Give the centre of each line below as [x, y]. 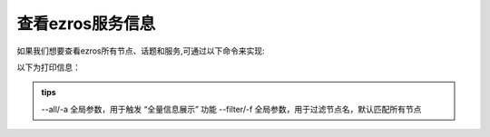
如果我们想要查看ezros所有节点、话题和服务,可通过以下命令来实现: [141, 51]
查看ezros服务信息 [86, 24]
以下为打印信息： [49, 67]
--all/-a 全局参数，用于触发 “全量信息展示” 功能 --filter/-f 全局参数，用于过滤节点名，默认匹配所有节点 [231, 109]
